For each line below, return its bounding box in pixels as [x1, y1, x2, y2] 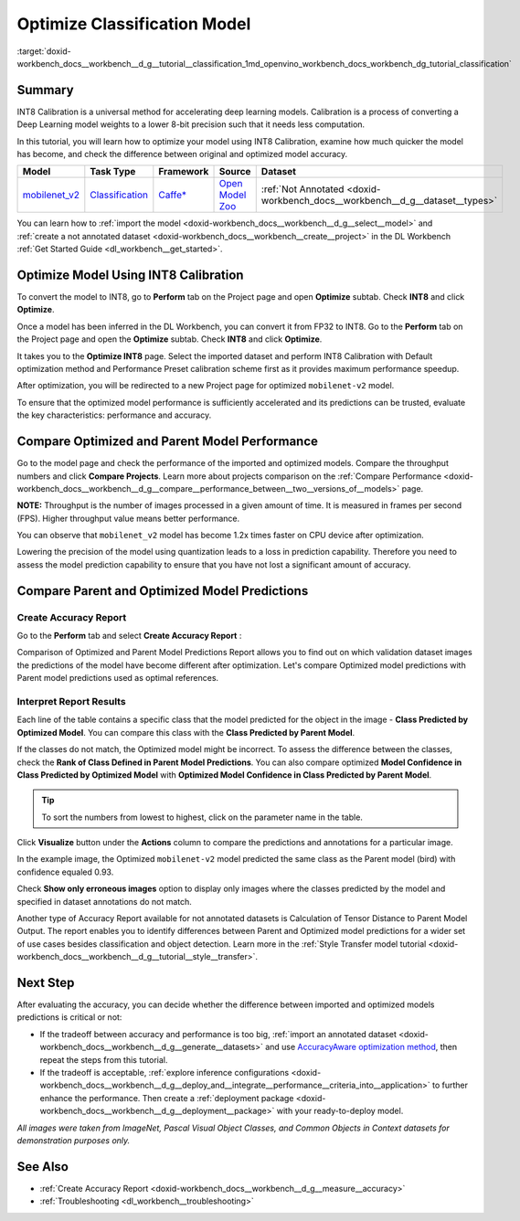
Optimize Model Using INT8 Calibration [16, 268, 244, 282]
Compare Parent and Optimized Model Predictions [16, 583, 309, 599]
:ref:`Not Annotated [260, 183, 345, 196]
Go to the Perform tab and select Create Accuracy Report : [16, 631, 242, 642]
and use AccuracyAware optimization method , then [265, 1042, 457, 1053]
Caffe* [158, 188, 187, 201]
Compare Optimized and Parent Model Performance [16, 434, 319, 450]
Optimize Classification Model [16, 14, 251, 34]
